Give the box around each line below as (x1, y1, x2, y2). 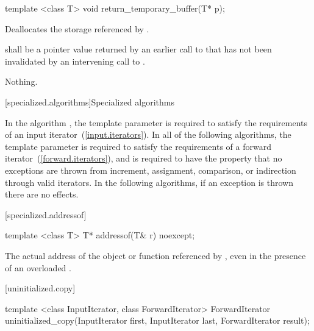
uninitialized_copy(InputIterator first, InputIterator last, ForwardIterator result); (5, 314, 310, 327)
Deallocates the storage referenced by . (5, 22, 149, 35)
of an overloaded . (5, 261, 71, 274)
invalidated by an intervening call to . (5, 54, 145, 67)
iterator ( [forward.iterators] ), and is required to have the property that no (5, 152, 282, 165)
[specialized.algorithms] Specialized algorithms (5, 95, 175, 108)
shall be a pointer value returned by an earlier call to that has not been (5, 43, 272, 55)
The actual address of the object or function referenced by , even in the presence (5, 249, 306, 262)
